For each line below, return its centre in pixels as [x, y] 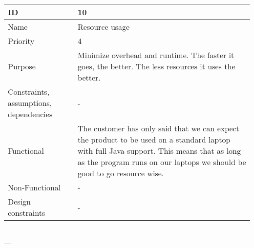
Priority [21, 41]
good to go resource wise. [121, 173]
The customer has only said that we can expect [159, 128]
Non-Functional [34, 187]
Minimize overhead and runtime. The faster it [156, 55]
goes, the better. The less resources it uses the [157, 66]
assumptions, [30, 103]
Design [19, 201]
